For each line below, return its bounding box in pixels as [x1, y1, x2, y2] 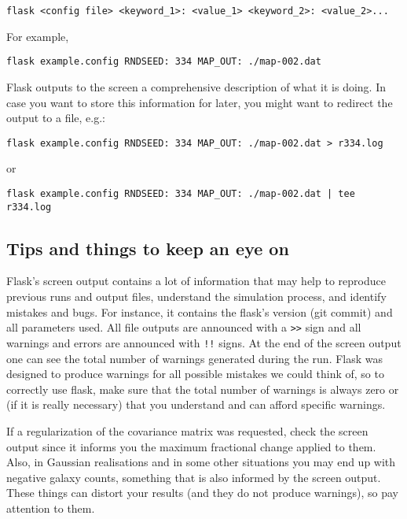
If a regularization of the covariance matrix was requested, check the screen [6, 422, 368, 439]
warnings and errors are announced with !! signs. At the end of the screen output [6, 334, 401, 350]
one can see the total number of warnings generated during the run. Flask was [6, 350, 383, 366]
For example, [6, 28, 69, 44]
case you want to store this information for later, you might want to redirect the [6, 94, 393, 110]
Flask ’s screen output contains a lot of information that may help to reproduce [6, 272, 386, 289]
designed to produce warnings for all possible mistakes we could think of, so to [6, 365, 384, 382]
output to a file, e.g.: [6, 109, 106, 126]
